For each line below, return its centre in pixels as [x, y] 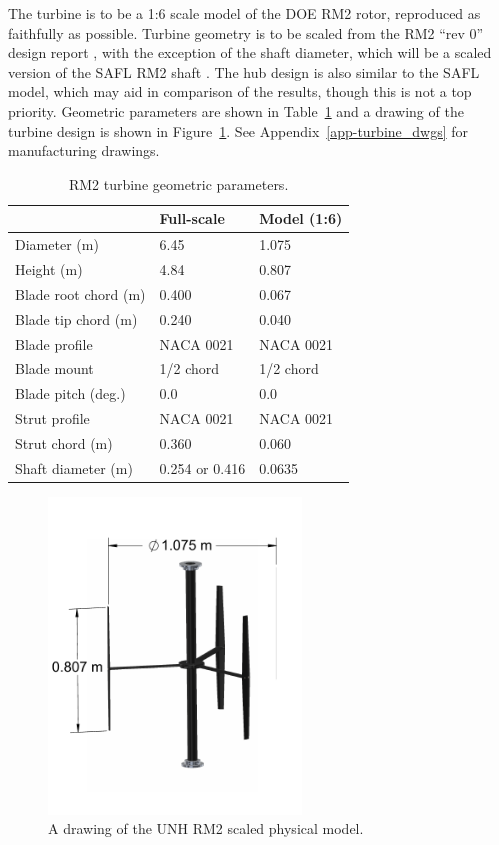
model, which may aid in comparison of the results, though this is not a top [240, 91]
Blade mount [54, 368]
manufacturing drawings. [84, 150]
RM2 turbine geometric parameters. [178, 183]
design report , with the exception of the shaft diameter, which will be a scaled [250, 52]
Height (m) [49, 269]
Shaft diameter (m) [74, 467]
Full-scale [192, 218]
